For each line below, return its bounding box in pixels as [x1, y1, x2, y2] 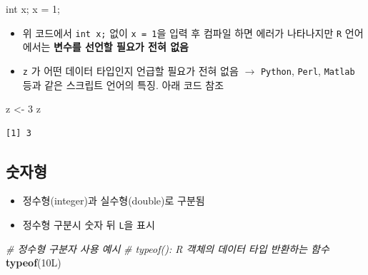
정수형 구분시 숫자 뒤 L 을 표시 [22, 217, 155, 232]
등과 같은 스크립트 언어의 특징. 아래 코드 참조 [22, 77, 224, 92]
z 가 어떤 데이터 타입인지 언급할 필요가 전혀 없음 [22, 63, 239, 78]
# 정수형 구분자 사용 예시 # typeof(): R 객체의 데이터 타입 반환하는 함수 [6, 241, 329, 256]
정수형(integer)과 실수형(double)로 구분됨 [22, 193, 205, 208]
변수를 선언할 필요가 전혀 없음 [54, 39, 189, 54]
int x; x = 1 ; [6, 1, 60, 16]
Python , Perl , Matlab [260, 63, 355, 78]
